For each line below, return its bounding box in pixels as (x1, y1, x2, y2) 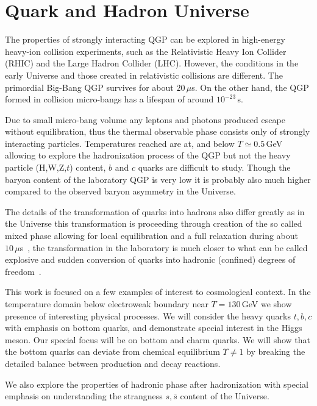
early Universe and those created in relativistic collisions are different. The (5, 68, 283, 81)
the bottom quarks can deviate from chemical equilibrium (5, 345, 220, 358)
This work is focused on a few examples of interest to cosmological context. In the (5, 285, 311, 298)
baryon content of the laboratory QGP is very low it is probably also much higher (5, 173, 311, 185)
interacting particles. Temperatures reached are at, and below (5, 137, 235, 149)
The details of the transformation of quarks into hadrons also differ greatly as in (5, 205, 305, 218)
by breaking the (246, 345, 305, 358)
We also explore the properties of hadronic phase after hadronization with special (5, 377, 308, 390)
